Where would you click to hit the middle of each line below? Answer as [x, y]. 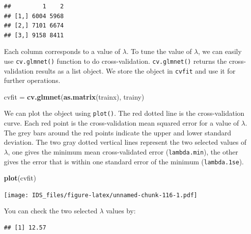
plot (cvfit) [20, 178]
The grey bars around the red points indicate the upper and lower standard [118, 132]
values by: [121, 211]
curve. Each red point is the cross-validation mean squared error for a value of [122, 123]
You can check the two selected [51, 211]
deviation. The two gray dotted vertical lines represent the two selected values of [125, 142]
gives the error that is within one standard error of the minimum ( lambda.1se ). [124, 161]
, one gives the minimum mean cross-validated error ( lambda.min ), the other [123, 151]
